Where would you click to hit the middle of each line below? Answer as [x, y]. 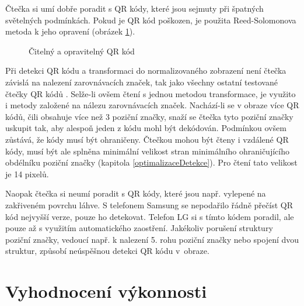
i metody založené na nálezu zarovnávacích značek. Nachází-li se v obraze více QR [152, 105]
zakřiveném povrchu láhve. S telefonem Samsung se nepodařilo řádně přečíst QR [149, 204]
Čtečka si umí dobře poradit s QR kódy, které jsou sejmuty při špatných [134, 8]
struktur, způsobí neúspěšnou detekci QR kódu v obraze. [107, 251]
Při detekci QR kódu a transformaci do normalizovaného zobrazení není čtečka [146, 71]
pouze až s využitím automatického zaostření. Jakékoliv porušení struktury [139, 228]
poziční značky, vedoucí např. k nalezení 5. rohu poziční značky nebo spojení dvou [152, 239]
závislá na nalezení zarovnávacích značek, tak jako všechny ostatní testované [141, 82]
